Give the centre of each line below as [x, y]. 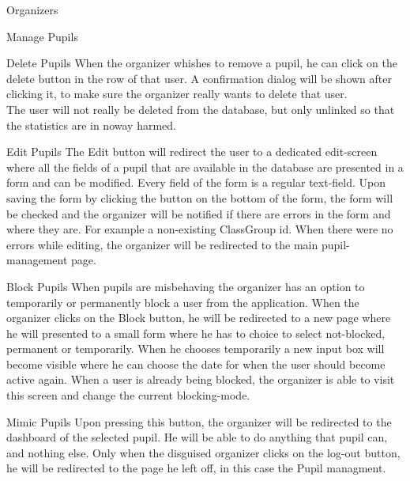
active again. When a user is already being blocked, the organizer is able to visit [201, 379]
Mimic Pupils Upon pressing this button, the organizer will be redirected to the [199, 421]
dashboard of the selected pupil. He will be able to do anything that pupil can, [197, 437]
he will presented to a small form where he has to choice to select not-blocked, [196, 333]
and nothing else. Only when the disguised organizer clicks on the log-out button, [203, 452]
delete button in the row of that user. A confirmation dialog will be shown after [199, 78]
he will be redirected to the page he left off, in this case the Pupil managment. [196, 468]
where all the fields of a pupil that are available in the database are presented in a [205, 167]
